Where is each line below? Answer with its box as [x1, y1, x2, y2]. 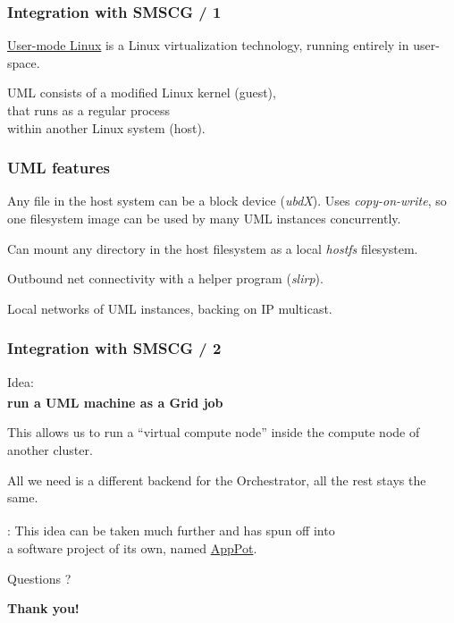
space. [7, 53, 40, 72]
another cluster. [7, 441, 93, 459]
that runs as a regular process [7, 101, 171, 119]
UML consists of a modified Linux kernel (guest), [7, 83, 276, 102]
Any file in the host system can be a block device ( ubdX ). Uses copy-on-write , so [7, 191, 447, 210]
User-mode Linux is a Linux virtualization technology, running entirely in [7, 36, 409, 55]
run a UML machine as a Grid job [7, 392, 223, 411]
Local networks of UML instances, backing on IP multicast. [7, 299, 332, 317]
